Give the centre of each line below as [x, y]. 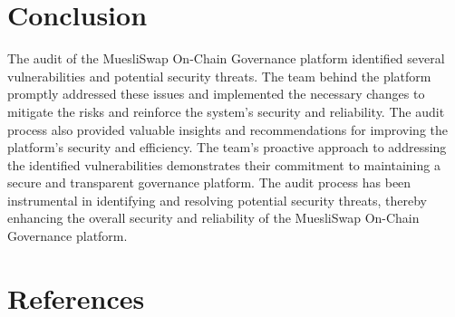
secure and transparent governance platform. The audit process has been [209, 183]
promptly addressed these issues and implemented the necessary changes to [216, 94]
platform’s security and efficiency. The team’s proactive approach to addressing [227, 147]
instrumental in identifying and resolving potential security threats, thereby [217, 200]
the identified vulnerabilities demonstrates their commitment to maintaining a [224, 164]
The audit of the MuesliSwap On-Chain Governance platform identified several [226, 58]
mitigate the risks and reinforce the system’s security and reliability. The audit [226, 111]
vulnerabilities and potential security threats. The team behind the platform [219, 76]
